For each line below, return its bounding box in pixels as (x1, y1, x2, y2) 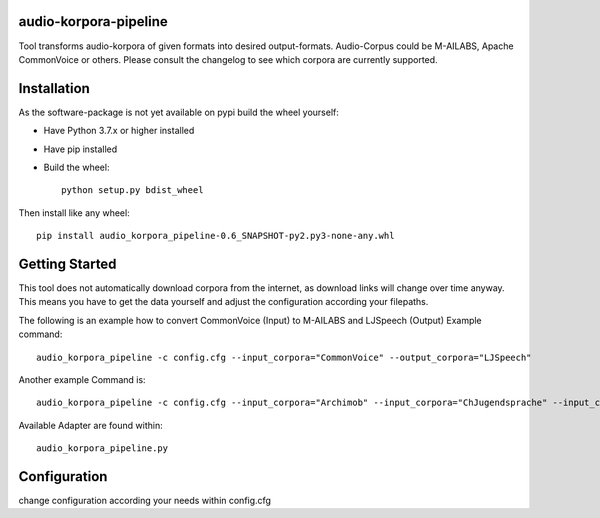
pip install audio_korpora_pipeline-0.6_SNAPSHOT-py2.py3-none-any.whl (36, 230, 395, 242)
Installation (18, 80, 90, 97)
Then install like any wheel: (18, 206, 130, 219)
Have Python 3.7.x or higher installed (43, 125, 195, 137)
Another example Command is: (18, 374, 146, 386)
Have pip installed (43, 143, 118, 155)
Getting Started (18, 255, 117, 272)
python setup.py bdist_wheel (61, 185, 204, 196)
